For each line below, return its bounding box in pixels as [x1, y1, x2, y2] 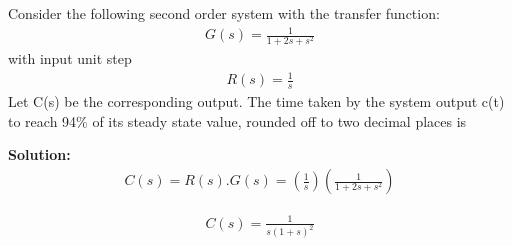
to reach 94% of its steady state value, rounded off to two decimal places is [8, 110, 467, 131]
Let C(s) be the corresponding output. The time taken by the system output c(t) [8, 91, 505, 112]
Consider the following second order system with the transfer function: [8, 3, 440, 23]
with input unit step [8, 48, 132, 69]
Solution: [8, 144, 71, 165]
